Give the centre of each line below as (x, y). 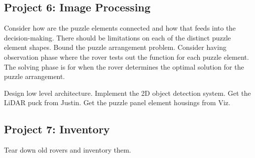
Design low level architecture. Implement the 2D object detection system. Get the (127, 93)
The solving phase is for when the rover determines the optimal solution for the (124, 66)
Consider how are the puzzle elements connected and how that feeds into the (120, 28)
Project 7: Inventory (57, 129)
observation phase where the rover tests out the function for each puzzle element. (127, 57)
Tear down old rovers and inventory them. (68, 150)
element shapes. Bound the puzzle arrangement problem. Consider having (115, 47)
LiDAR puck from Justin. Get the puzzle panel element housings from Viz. (117, 102)
